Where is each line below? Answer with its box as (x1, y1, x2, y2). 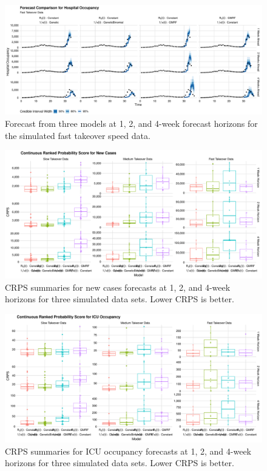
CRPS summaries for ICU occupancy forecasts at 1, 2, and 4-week (5, 444, 251, 457)
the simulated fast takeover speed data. (5, 129, 150, 141)
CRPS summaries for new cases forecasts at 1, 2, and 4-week (5, 280, 231, 293)
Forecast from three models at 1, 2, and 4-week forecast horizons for (5, 117, 258, 129)
